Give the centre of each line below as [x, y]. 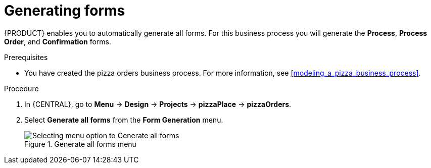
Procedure [21, 88]
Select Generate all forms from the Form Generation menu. [124, 120]
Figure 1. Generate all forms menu [80, 144]
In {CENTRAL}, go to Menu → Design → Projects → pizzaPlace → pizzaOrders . [158, 104]
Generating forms [65, 11]
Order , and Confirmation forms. [58, 41]
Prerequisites [26, 57]
